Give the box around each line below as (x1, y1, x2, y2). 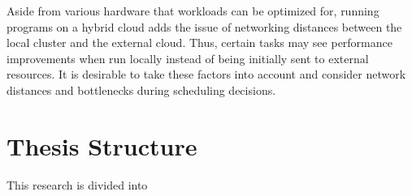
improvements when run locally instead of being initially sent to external (7, 49, 369, 66)
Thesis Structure (7, 129, 197, 162)
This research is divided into (7, 176, 148, 193)
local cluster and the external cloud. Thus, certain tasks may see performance (7, 34, 392, 51)
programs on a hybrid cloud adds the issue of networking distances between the (7, 18, 402, 35)
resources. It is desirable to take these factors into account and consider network (7, 66, 406, 83)
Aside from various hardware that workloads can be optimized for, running (7, 2, 379, 19)
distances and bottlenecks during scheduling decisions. (7, 81, 276, 98)
